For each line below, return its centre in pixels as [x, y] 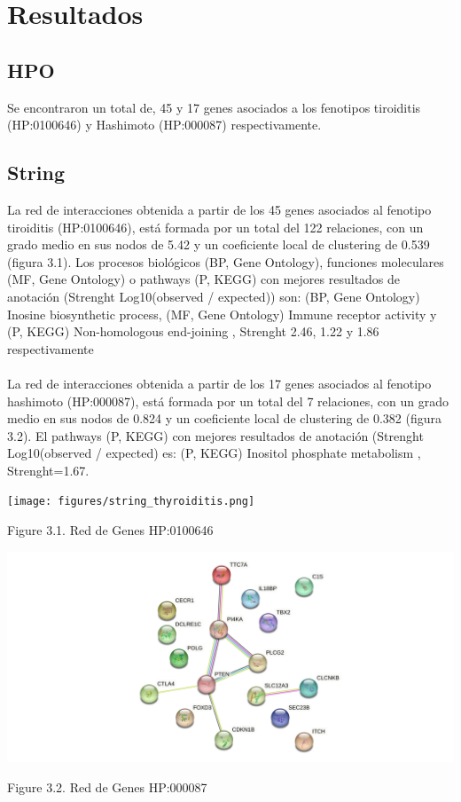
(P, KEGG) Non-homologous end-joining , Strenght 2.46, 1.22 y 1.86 [193, 331]
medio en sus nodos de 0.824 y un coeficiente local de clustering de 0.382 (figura [224, 418]
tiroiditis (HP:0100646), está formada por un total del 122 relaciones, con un [215, 227]
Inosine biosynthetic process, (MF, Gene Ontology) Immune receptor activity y [222, 314]
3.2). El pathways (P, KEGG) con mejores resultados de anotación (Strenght [215, 435]
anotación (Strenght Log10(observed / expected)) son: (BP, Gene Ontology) [214, 296]
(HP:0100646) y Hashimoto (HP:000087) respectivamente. [164, 125]
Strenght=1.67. [48, 470]
